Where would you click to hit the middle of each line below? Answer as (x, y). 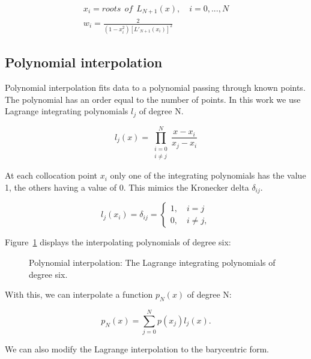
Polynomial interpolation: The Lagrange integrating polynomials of (152, 262)
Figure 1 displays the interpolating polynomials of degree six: (118, 242)
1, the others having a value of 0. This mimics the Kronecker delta (127, 187)
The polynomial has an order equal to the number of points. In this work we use (153, 99)
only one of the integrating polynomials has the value (208, 175)
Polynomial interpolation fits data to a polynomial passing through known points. (155, 87)
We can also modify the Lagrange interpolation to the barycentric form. (137, 349)
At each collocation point (51, 175)
